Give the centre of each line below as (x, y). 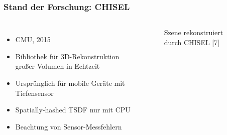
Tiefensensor (34, 93)
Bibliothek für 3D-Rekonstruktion (67, 56)
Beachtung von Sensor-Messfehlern (69, 126)
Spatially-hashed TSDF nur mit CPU (73, 110)
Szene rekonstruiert (194, 32)
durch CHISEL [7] (192, 42)
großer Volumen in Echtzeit (58, 66)
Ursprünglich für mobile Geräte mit (70, 83)
